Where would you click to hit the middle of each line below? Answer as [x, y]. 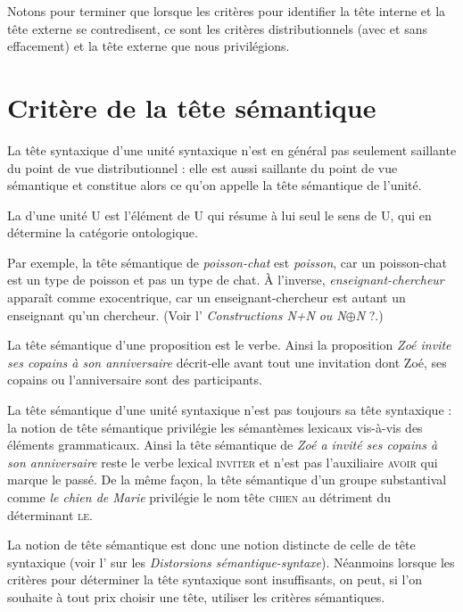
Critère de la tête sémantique [192, 107]
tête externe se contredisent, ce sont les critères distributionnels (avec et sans [217, 28]
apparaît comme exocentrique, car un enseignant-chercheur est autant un [207, 298]
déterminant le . [50, 514]
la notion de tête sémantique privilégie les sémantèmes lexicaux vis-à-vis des [215, 427]
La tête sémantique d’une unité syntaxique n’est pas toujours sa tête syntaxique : [230, 410]
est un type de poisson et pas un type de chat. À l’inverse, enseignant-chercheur [226, 280]
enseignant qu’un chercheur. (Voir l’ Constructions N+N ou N [177, 314]
